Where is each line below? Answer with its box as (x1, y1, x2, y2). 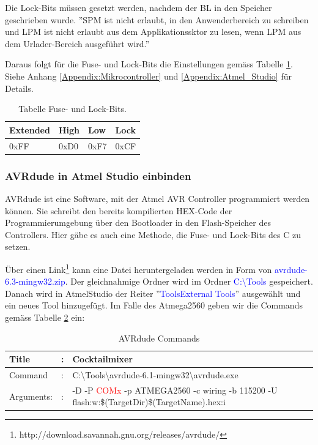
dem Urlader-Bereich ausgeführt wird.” (5, 37, 150, 50)
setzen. (5, 240, 31, 253)
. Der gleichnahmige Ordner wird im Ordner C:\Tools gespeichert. (65, 275, 313, 288)
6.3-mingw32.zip (5, 275, 65, 288)
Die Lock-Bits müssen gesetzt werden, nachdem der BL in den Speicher (5, 1, 272, 13)
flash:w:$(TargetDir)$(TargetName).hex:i (72, 395, 226, 408)
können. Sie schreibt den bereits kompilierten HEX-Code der (5, 204, 232, 217)
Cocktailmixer (72, 353, 133, 365)
